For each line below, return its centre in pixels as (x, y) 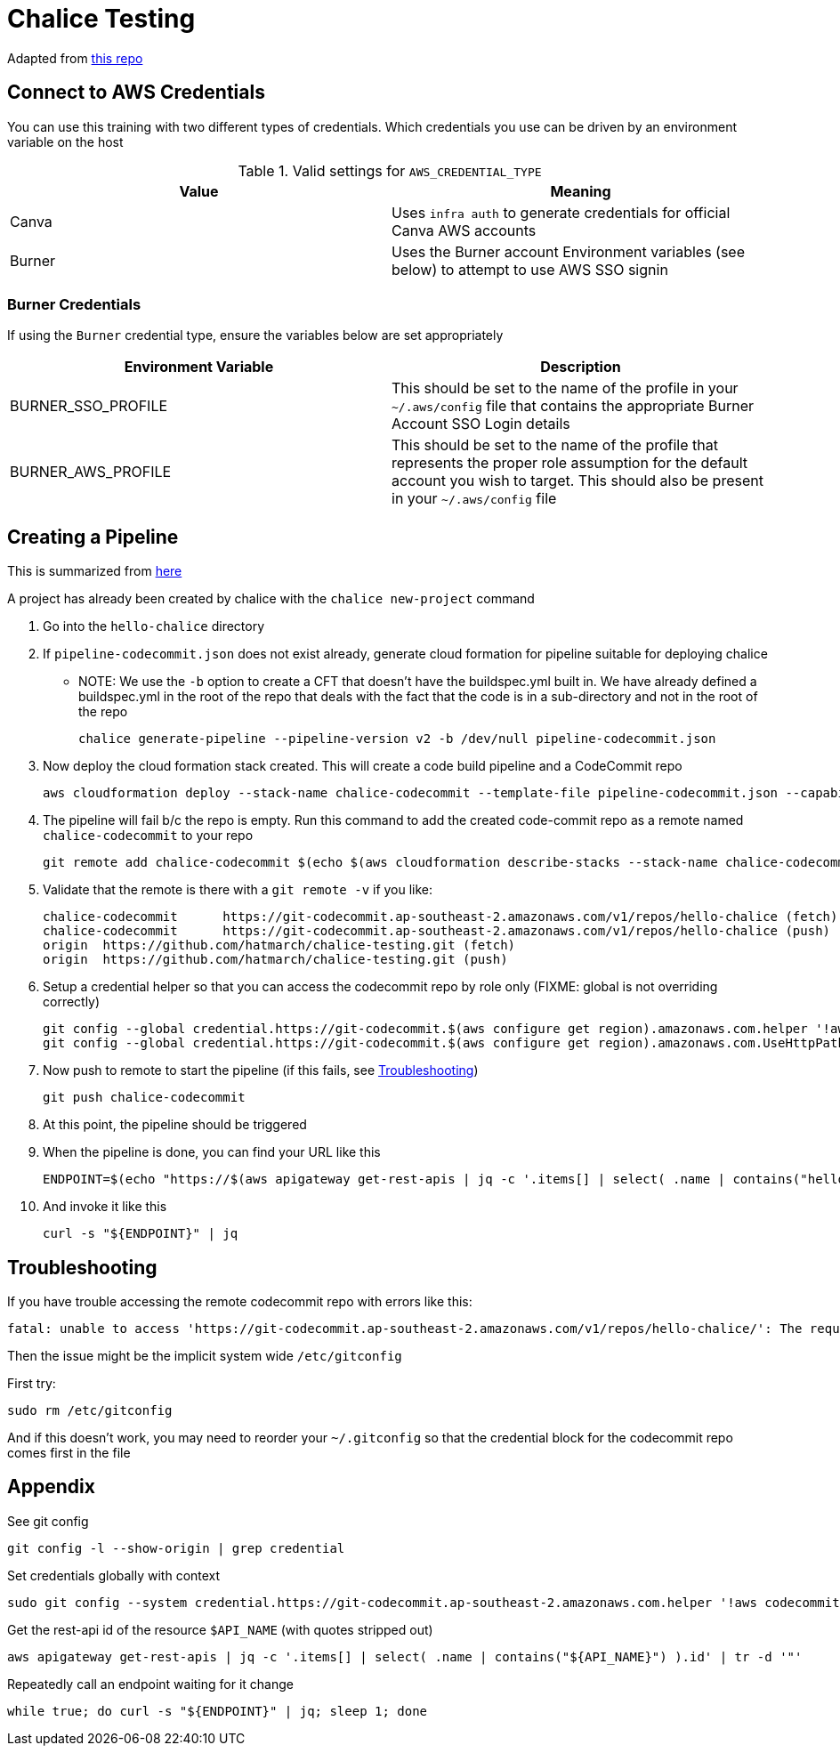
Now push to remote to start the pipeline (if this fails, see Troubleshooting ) (261, 1070)
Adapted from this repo (75, 58)
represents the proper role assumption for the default (570, 463)
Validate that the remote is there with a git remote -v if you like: (238, 890)
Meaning (581, 191)
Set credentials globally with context (114, 1575)
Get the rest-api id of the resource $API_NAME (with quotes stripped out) (220, 1629)
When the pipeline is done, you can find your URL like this (212, 1152)
